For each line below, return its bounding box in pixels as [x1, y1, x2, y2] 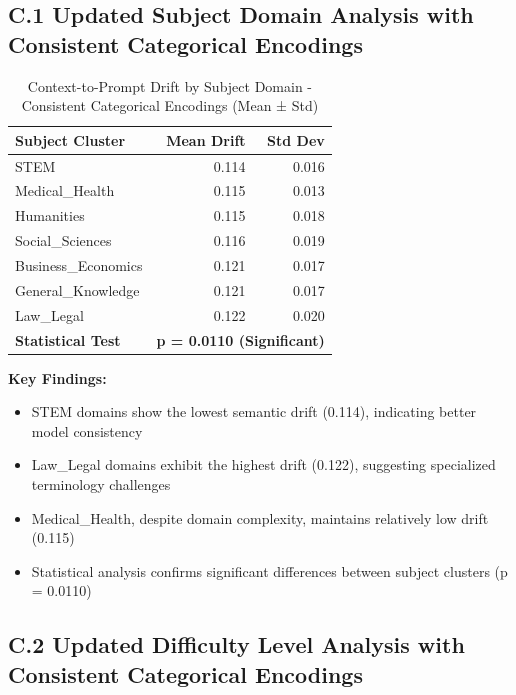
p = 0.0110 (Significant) [156, 329, 325, 350]
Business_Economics [15, 255, 143, 275]
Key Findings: [8, 367, 107, 388]
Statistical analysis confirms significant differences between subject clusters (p [31, 560, 508, 581]
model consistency [31, 420, 143, 441]
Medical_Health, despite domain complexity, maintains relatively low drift [31, 507, 489, 528]
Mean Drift [166, 129, 246, 150]
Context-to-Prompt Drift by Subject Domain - [27, 75, 312, 96]
